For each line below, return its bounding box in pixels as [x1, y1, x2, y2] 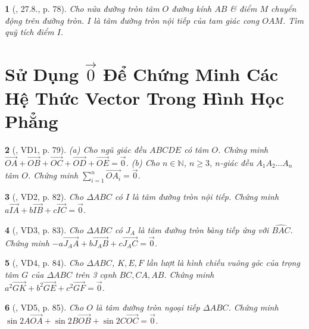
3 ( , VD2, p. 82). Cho [5, 190, 84, 203]
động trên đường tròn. [5, 14, 85, 26]
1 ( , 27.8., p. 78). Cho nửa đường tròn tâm [5, 2, 160, 14]
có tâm [184, 143, 209, 155]
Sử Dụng [5, 62, 79, 86]
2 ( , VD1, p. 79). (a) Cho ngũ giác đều [5, 143, 147, 155]
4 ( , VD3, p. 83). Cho [5, 223, 84, 236]
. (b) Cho [126, 156, 160, 168]
